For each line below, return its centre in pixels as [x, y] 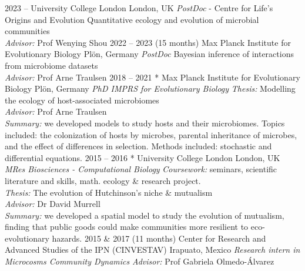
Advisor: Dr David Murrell [53, 204]
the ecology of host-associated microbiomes [82, 100]
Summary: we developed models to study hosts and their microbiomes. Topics [145, 123]
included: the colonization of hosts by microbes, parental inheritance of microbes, [151, 134]
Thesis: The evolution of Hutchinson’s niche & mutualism [109, 192]
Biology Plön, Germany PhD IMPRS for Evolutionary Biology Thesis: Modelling [150, 88]
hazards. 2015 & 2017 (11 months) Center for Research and [159, 238]
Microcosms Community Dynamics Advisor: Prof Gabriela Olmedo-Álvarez [140, 261]
